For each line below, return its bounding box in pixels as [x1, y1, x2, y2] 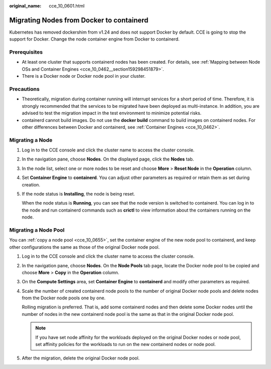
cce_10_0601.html [49, 3, 85, 9]
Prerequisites [9, 49, 43, 56]
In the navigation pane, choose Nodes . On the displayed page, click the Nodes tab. [22, 156, 194, 162]
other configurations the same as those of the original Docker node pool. [9, 244, 160, 250]
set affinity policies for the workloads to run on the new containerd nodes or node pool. [35, 341, 216, 347]
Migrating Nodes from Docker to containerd [9, 16, 149, 25]
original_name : [9, 3, 42, 9]
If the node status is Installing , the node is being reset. [22, 191, 135, 197]
